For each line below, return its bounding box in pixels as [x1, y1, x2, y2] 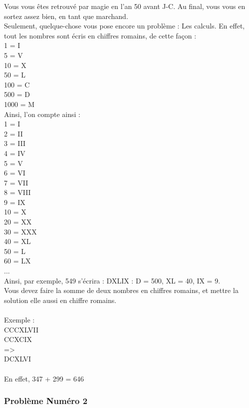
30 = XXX [4, 226, 37, 236]
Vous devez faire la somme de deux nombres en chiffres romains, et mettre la [4, 285, 239, 295]
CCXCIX [4, 334, 32, 344]
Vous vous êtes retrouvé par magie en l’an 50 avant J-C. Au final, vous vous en [4, 1, 246, 11]
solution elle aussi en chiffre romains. [4, 294, 117, 305]
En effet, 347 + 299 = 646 [4, 373, 84, 383]
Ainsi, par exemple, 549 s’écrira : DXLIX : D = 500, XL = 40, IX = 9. [4, 275, 221, 285]
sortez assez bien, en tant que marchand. [4, 10, 128, 21]
